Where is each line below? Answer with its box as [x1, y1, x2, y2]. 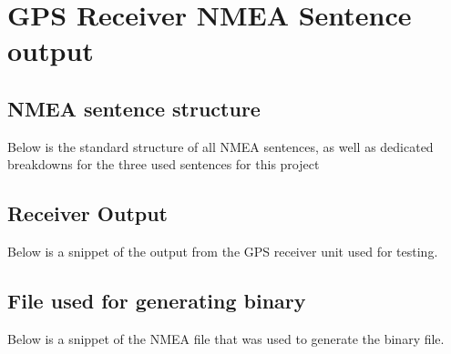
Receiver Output [7, 199, 169, 228]
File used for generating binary [7, 287, 306, 315]
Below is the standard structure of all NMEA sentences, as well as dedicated [7, 137, 434, 156]
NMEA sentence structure [7, 94, 261, 122]
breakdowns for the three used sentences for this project [7, 155, 320, 174]
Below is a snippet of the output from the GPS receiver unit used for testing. [7, 242, 438, 261]
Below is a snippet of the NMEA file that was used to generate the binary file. [7, 329, 445, 348]
